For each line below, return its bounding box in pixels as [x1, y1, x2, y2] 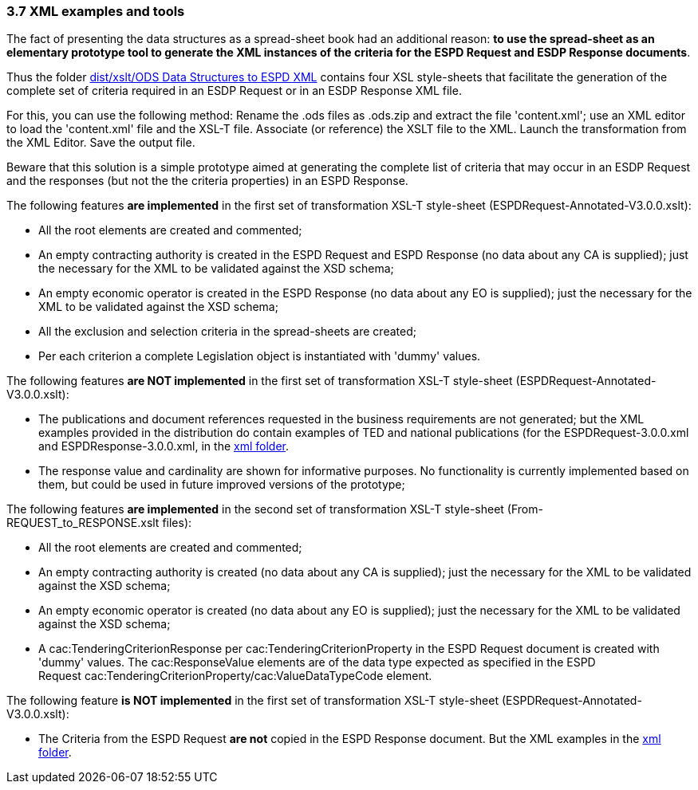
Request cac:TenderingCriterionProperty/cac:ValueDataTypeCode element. [38, 669, 432, 683]
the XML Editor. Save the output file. [6, 136, 195, 150]
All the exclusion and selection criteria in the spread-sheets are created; [38, 324, 416, 339]
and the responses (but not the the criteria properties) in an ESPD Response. [6, 174, 408, 188]
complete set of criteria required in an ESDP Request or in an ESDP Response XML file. [6, 84, 462, 98]
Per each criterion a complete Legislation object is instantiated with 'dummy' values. [38, 349, 481, 364]
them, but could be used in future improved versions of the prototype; [38, 478, 405, 492]
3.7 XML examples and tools [6, 3, 185, 19]
